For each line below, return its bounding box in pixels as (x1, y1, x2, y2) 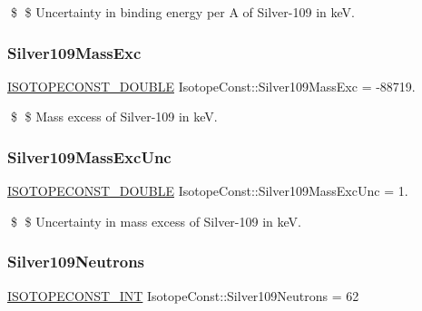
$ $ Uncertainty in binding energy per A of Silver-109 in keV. (10, 3, 355, 21)
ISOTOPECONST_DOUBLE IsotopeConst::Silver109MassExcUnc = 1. (7, 181, 408, 200)
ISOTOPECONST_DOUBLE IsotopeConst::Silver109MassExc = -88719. (7, 76, 416, 95)
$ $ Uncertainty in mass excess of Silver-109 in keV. (10, 211, 301, 230)
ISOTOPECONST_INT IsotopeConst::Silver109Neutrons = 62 (7, 286, 359, 305)
